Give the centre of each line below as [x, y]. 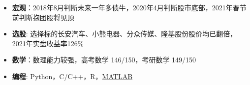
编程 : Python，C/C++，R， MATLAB [72, 76]
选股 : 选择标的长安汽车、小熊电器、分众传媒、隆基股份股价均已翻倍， [125, 34]
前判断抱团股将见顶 [43, 17]
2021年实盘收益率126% [48, 43]
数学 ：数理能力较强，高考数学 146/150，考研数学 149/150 [104, 60]
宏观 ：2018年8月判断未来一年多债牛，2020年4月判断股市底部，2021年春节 [129, 7]
